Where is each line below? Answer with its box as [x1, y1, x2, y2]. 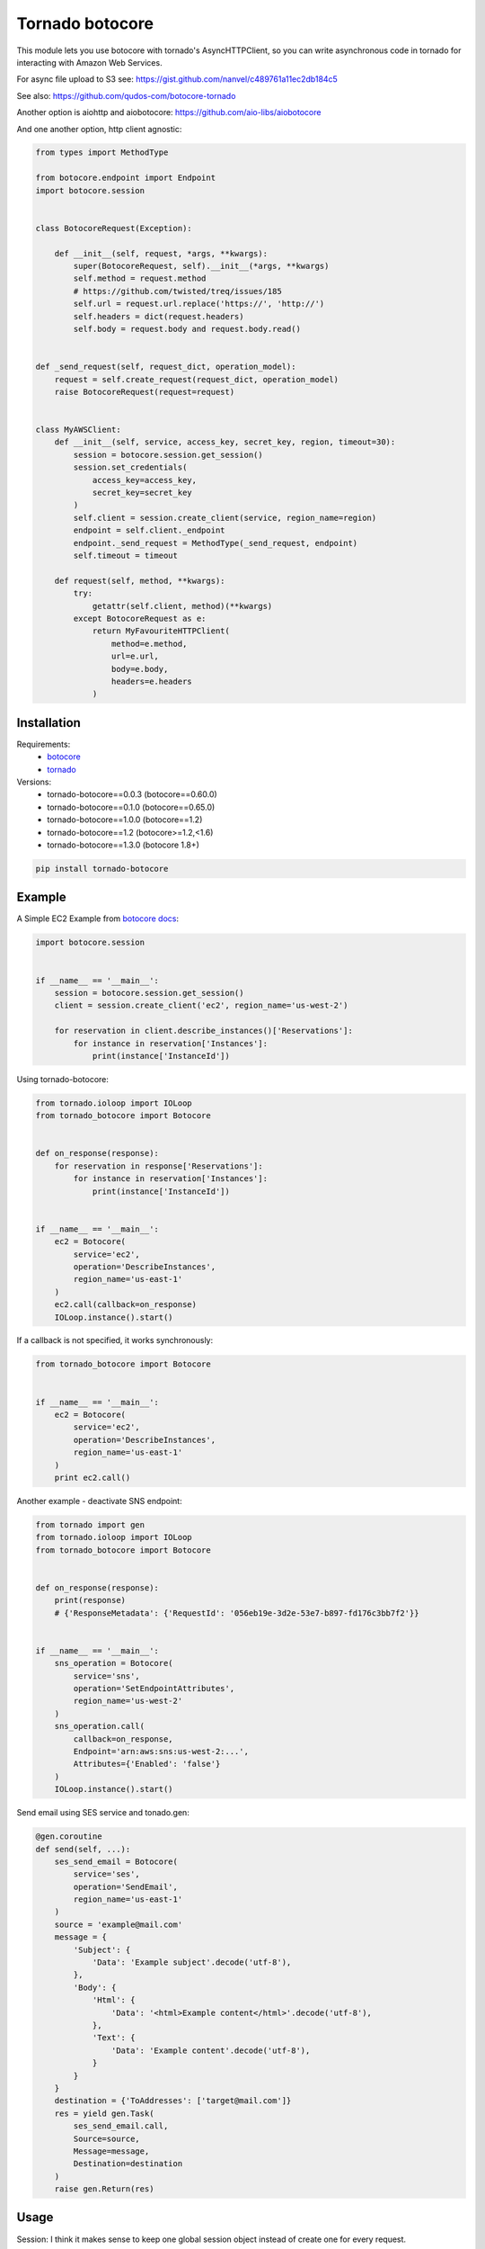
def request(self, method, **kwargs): [54, 576, 225, 586]
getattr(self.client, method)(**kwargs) [92, 601, 273, 611]
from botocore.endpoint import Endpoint [35, 173, 216, 184]
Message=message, [73, 2146, 150, 2156]
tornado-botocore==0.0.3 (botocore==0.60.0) [47, 789, 217, 800]
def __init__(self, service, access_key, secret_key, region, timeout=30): [54, 437, 396, 447]
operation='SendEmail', [73, 1881, 179, 1892]
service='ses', [73, 1869, 141, 1879]
